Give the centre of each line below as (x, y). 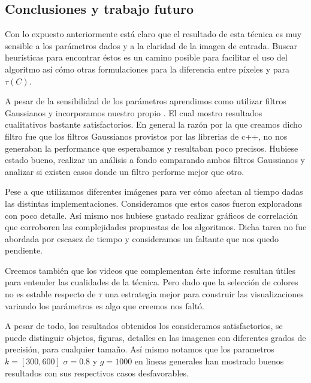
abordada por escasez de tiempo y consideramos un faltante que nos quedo (142, 238)
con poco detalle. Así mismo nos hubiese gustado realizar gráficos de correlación (152, 215)
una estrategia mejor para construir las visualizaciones (204, 294)
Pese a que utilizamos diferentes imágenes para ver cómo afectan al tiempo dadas (154, 191)
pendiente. (24, 250)
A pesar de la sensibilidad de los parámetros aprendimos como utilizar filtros (146, 101)
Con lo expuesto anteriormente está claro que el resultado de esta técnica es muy (153, 34)
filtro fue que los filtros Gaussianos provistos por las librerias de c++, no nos (146, 136)
